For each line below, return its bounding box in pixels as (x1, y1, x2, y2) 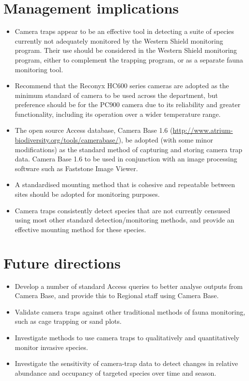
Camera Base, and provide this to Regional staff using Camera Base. (15, 290, 219, 301)
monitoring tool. (15, 64, 63, 74)
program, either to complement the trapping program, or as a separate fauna (15, 54, 243, 64)
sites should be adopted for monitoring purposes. (15, 189, 160, 199)
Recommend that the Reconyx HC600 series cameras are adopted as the (15, 80, 229, 91)
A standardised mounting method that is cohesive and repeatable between (15, 179, 235, 190)
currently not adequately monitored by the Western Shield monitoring (15, 35, 223, 46)
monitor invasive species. (15, 342, 88, 352)
